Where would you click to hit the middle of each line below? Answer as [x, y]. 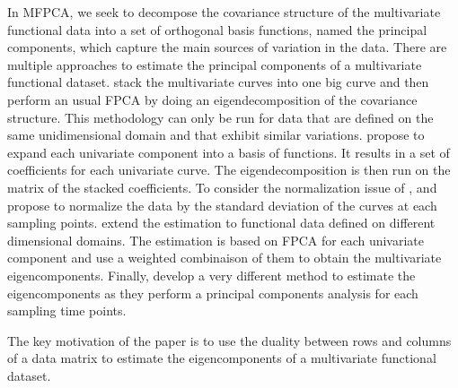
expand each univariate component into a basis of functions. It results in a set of [229, 152]
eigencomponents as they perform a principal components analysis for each [213, 293]
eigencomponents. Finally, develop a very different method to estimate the [211, 275]
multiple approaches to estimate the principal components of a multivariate [215, 64]
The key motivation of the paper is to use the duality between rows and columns [229, 340]
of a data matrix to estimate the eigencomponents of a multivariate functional [222, 358]
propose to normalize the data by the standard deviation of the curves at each [222, 205]
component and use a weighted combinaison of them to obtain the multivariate [225, 258]
